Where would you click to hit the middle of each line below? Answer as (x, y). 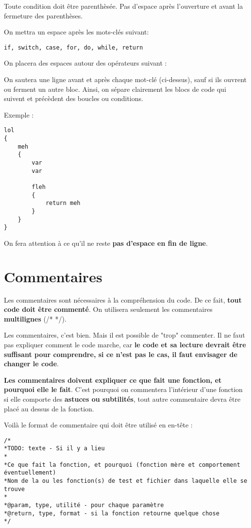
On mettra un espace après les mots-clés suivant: (76, 32)
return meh (63, 203)
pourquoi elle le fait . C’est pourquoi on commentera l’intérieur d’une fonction (123, 389)
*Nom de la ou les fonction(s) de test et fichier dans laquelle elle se (126, 481)
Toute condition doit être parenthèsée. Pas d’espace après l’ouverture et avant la (124, 6)
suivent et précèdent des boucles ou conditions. (74, 98)
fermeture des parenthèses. (43, 15)
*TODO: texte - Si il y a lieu (54, 449)
